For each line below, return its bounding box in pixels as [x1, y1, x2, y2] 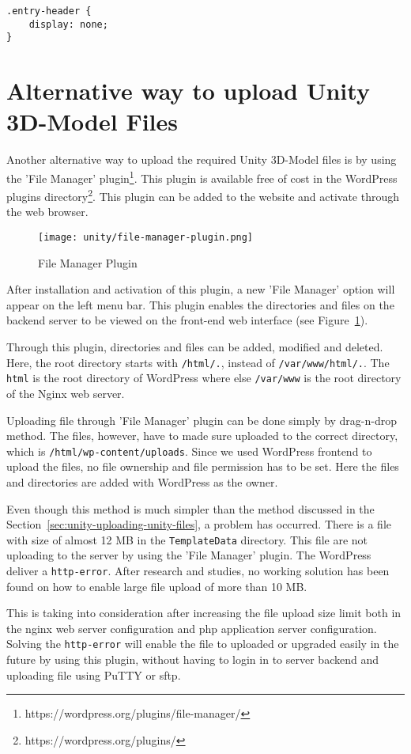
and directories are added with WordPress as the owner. [6, 473, 278, 490]
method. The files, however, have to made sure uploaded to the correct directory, [6, 427, 398, 444]
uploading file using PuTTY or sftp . [6, 666, 181, 683]
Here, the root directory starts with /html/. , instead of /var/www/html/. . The [6, 354, 390, 370]
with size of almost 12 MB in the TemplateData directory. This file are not [6, 531, 368, 548]
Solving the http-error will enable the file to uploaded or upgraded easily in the [6, 635, 399, 652]
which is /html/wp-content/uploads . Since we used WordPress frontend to [6, 442, 372, 459]
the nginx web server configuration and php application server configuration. [6, 619, 377, 636]
